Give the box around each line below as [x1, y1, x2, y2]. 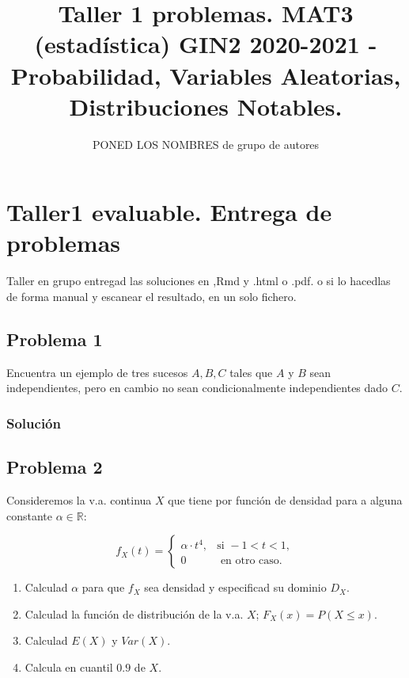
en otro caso [220, 555, 279, 567]
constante [6, 507, 53, 524]
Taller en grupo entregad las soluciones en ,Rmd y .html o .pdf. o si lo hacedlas [6, 272, 391, 289]
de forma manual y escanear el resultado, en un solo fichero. [6, 288, 297, 304]
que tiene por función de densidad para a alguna [168, 492, 403, 508]
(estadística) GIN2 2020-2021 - [34, 28, 377, 60]
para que [81, 579, 125, 596]
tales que [229, 364, 273, 380]
